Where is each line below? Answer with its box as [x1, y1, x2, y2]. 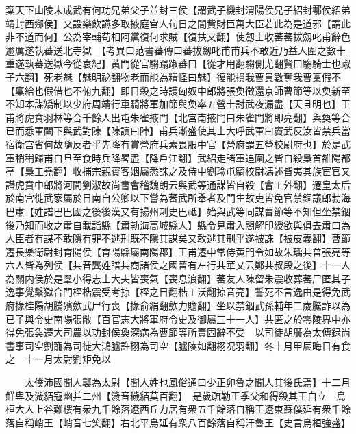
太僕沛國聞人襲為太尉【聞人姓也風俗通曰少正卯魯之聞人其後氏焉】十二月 [24, 375, 351, 389]
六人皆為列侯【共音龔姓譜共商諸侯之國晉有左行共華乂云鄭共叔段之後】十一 [5, 258, 341, 272]
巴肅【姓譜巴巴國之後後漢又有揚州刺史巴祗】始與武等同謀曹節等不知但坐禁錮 [5, 204, 351, 218]
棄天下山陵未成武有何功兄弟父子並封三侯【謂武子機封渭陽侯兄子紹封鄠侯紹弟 [5, 3, 351, 16]
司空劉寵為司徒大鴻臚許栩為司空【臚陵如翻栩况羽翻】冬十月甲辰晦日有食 [24, 338, 351, 352]
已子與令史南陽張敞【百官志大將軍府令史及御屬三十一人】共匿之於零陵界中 [5, 311, 341, 326]
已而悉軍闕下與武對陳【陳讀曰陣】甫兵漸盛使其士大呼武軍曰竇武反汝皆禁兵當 [5, 123, 351, 138]
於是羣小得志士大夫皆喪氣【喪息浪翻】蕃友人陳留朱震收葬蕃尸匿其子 [43, 271, 351, 285]
